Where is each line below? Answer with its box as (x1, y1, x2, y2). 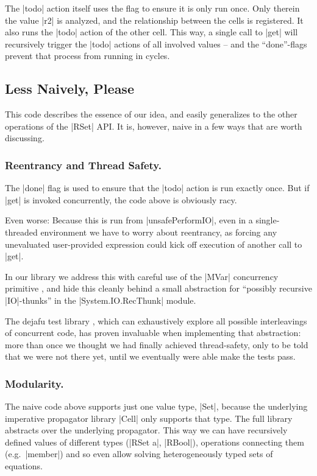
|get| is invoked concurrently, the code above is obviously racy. (5, 193, 237, 206)
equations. (5, 460, 43, 472)
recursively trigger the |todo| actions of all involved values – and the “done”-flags (5, 37, 307, 50)
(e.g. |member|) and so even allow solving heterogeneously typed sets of (5, 447, 273, 460)
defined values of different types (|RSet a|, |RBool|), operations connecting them (5, 435, 304, 448)
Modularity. (5, 376, 64, 391)
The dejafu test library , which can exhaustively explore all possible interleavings (5, 314, 307, 327)
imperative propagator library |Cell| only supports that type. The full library (5, 411, 293, 424)
